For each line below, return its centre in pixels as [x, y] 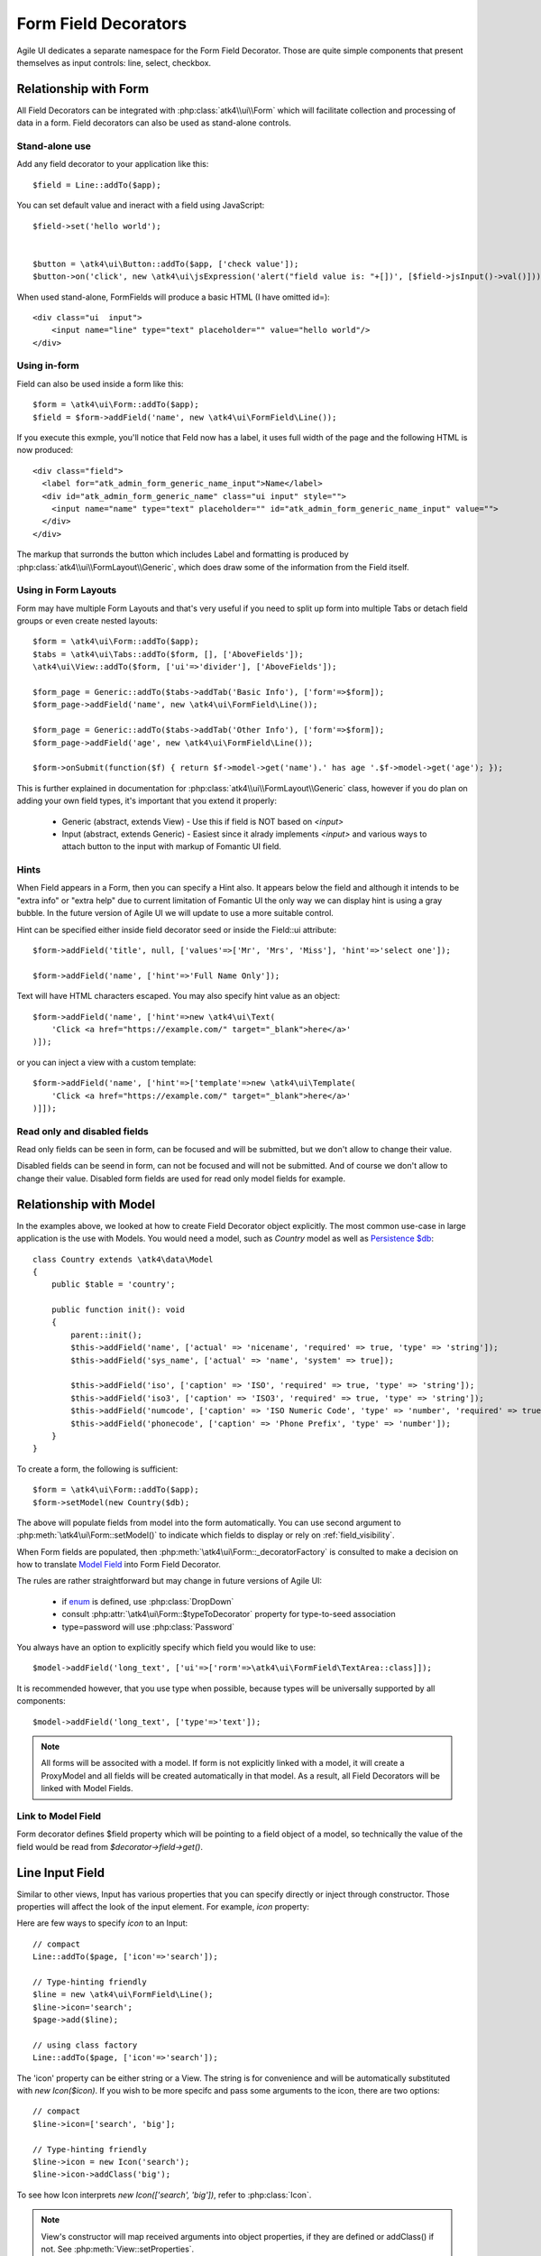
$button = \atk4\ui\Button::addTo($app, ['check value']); [166, 264]
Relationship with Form [83, 89]
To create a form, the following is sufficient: [97, 1469]
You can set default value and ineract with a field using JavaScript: [141, 205]
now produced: [45, 450]
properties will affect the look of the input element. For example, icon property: [163, 1907]
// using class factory [85, 2045]
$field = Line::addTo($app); [97, 185]
